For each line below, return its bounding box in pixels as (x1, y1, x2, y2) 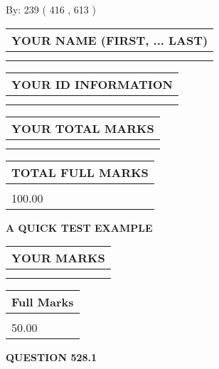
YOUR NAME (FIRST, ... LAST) (11, 31, 208, 48)
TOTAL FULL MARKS (11, 164, 149, 181)
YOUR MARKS (11, 250, 105, 267)
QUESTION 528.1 (6, 350, 97, 365)
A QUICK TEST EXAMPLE (6, 220, 153, 235)
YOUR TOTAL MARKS (11, 119, 154, 137)
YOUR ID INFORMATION (11, 75, 173, 92)
